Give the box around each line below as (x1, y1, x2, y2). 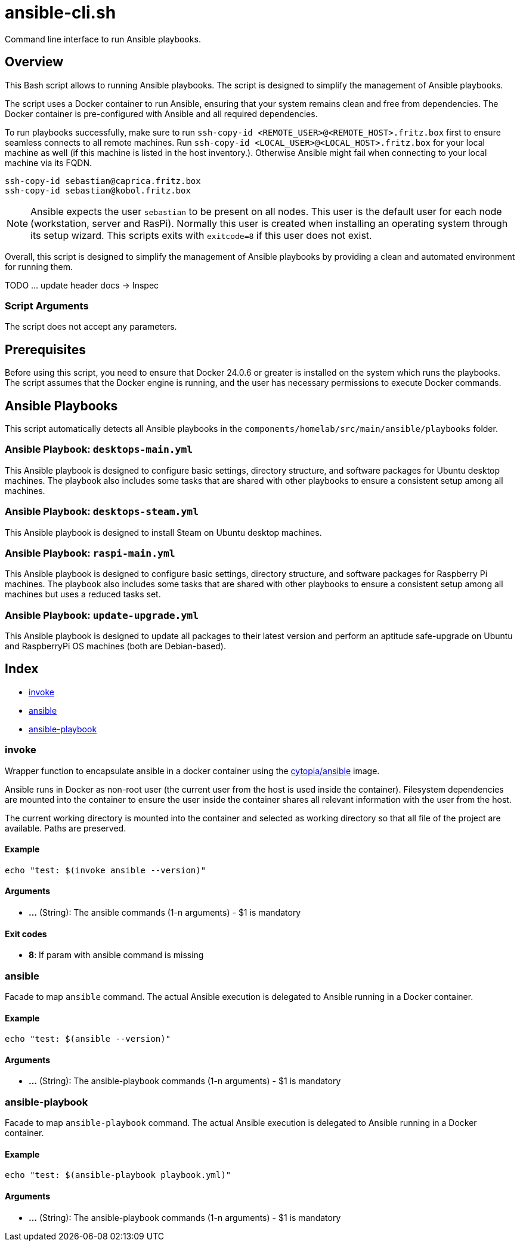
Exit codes (5, 928, 47, 939)
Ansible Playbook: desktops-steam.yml (5, 505, 199, 518)
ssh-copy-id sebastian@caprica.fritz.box (5, 176, 201, 186)
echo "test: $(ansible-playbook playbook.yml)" (5, 1170, 231, 1180)
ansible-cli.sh (5, 2, 116, 23)
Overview (5, 54, 64, 70)
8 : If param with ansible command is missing (29, 950, 204, 960)
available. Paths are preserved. (5, 823, 126, 833)
